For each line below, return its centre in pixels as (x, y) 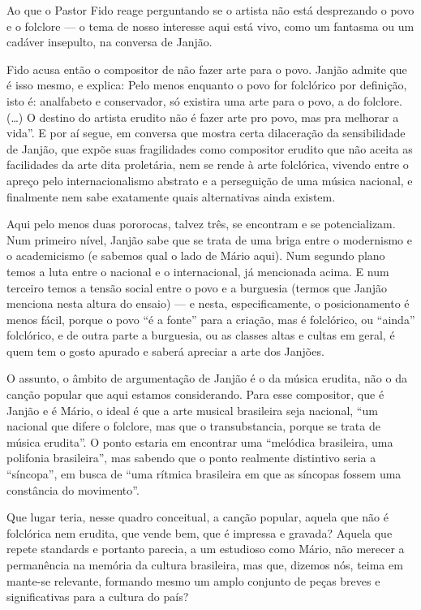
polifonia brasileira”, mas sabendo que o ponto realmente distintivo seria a (191, 458)
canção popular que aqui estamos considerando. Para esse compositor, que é (195, 394)
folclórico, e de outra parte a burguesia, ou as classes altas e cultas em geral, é (201, 335)
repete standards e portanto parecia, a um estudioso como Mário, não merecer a (206, 549)
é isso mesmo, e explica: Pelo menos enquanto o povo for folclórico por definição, (207, 85)
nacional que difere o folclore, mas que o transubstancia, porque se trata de (193, 426)
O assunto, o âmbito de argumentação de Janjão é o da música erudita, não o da (207, 378)
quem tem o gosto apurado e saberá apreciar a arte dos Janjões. (165, 350)
